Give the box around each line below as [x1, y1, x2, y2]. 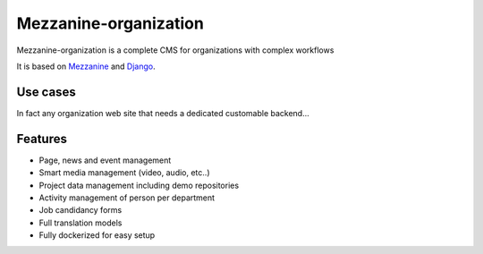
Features [16, 131, 67, 147]
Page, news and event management [38, 155, 172, 165]
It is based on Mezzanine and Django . [16, 61, 156, 72]
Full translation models [38, 217, 123, 228]
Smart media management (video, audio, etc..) [38, 167, 210, 178]
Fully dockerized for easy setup [38, 230, 156, 241]
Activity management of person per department [38, 192, 215, 203]
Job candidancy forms [38, 205, 123, 216]
